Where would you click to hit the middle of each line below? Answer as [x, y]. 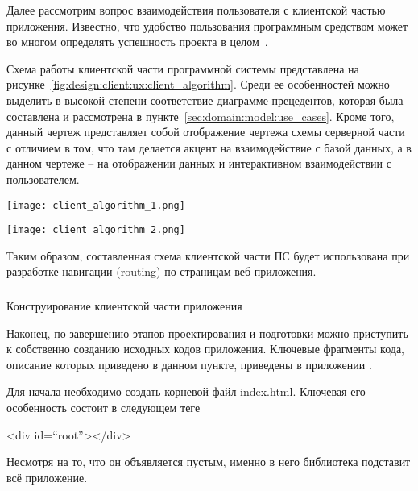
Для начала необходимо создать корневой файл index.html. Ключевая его [186, 391]
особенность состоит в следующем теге [103, 407]
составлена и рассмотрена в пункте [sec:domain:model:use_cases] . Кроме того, [201, 116]
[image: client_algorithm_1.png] [96, 205]
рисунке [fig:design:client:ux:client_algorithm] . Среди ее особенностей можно [198, 84]
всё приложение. [47, 477]
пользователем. [43, 179]
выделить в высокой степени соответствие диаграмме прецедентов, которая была [205, 100]
